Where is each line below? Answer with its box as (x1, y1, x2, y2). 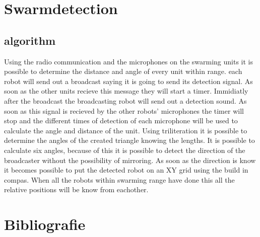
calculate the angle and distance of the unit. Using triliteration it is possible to (4, 125, 247, 135)
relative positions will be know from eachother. (4, 184, 149, 195)
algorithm (4, 32, 56, 48)
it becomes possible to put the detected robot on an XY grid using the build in (4, 165, 248, 175)
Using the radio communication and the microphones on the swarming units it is (4, 56, 253, 66)
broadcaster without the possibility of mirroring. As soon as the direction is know (4, 154, 256, 165)
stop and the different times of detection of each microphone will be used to (4, 115, 238, 126)
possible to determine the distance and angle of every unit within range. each (4, 66, 242, 76)
